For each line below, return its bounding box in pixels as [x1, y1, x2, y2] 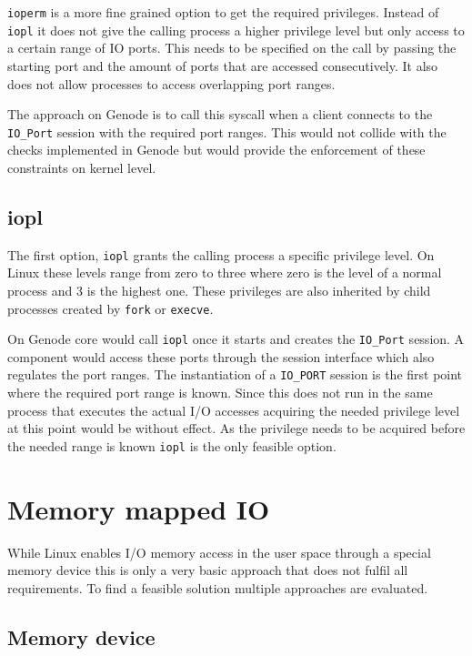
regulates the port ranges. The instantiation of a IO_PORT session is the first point [7, 365, 463, 384]
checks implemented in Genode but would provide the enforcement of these [7, 140, 426, 159]
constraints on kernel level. [7, 157, 156, 177]
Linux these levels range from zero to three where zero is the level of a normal [7, 263, 442, 282]
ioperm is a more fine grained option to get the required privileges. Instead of [7, 3, 439, 21]
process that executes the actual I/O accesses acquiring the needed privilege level [7, 400, 460, 419]
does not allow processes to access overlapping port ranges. [7, 74, 336, 93]
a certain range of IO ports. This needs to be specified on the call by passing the [7, 38, 457, 57]
